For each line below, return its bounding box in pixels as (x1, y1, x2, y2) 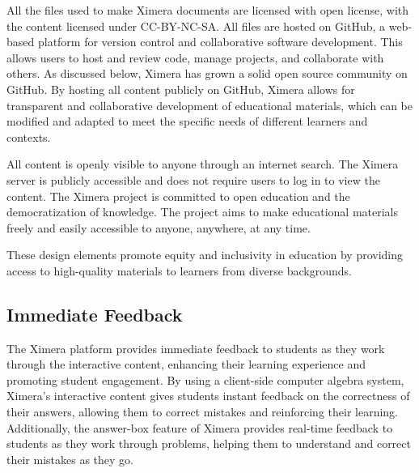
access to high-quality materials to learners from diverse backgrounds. (6, 262, 352, 279)
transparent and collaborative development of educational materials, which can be (6, 96, 413, 113)
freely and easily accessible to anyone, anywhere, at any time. (6, 219, 311, 236)
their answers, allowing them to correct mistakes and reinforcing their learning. (6, 403, 399, 420)
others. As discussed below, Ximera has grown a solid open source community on (6, 65, 408, 82)
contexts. (6, 128, 51, 145)
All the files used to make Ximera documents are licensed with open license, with (6, 2, 409, 18)
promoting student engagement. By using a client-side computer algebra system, (6, 371, 404, 388)
